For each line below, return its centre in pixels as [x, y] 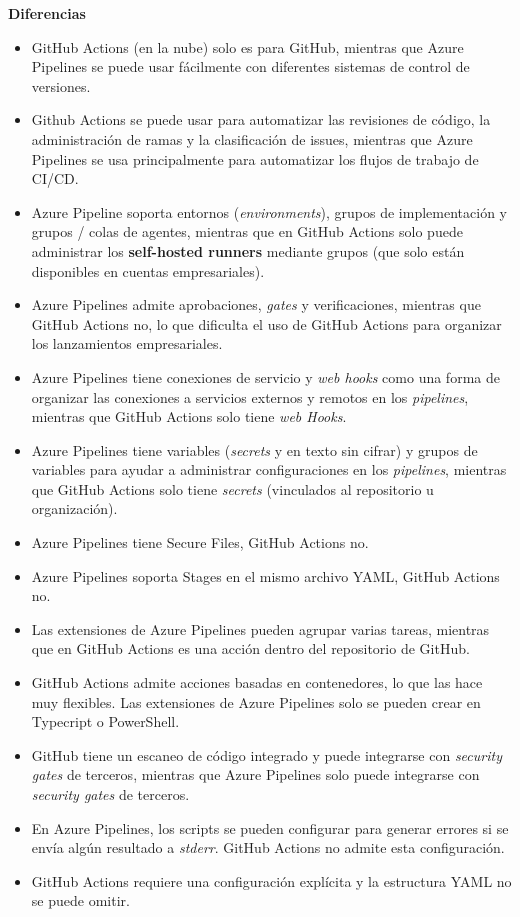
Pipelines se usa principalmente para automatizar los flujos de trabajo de [255, 158]
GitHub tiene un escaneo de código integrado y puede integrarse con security [266, 754]
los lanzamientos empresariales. [127, 343]
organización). [74, 508]
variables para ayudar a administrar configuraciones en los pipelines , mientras [269, 469]
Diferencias [47, 13]
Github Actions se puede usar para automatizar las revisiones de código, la [261, 119]
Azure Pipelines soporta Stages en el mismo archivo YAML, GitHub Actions [265, 575]
